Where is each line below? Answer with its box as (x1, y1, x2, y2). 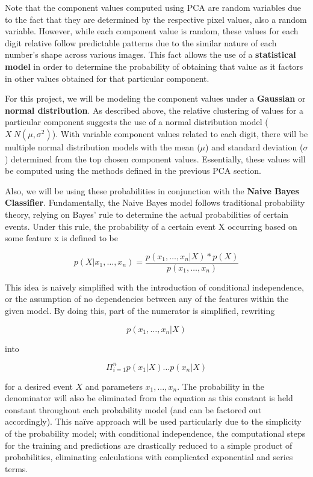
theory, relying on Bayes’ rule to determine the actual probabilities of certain (5, 208, 289, 220)
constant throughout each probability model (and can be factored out (5, 403, 262, 416)
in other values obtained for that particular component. (5, 72, 209, 84)
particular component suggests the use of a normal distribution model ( (5, 115, 268, 128)
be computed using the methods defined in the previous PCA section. (5, 164, 261, 177)
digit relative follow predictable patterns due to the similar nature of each (5, 36, 277, 49)
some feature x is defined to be (5, 232, 119, 244)
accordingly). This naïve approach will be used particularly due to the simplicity (5, 415, 302, 428)
